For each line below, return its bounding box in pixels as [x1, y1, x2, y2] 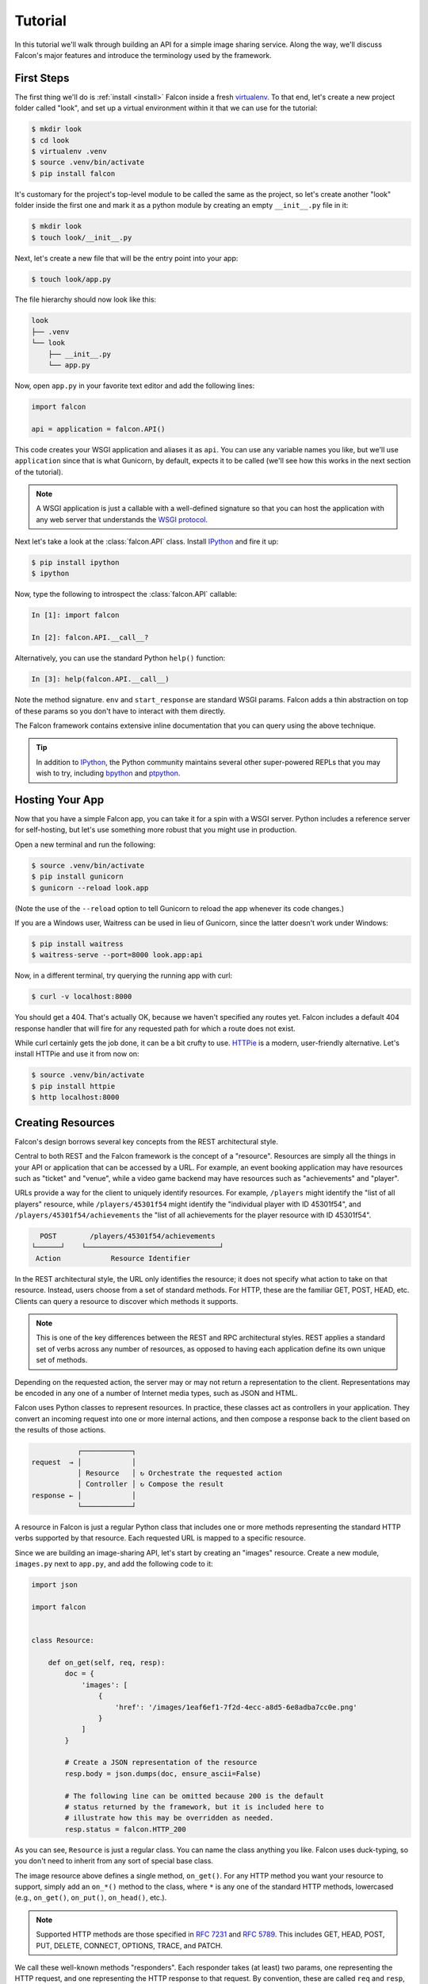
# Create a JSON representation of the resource [64, 1758, 258, 1767]
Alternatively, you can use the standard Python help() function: [14, 653, 226, 663]
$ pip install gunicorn [31, 872, 124, 881]
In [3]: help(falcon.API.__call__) [31, 675, 170, 684]
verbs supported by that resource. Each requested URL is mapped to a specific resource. [14, 1533, 306, 1543]
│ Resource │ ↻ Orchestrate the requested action [77, 1468, 283, 1478]
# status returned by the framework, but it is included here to [64, 1802, 324, 1812]
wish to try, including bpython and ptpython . [36, 768, 181, 778]
